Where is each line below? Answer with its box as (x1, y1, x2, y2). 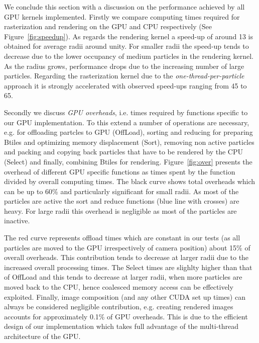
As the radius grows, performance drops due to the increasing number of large (4, 60, 244, 71)
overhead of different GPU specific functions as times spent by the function (4, 166, 235, 177)
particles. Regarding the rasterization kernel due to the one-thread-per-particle (4, 70, 244, 81)
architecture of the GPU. (4, 331, 81, 341)
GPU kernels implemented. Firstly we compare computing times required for (4, 11, 240, 22)
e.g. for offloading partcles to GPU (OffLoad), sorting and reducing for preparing (4, 127, 253, 137)
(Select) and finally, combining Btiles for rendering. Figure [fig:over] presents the (4, 156, 252, 166)
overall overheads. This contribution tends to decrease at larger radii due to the (4, 252, 249, 263)
